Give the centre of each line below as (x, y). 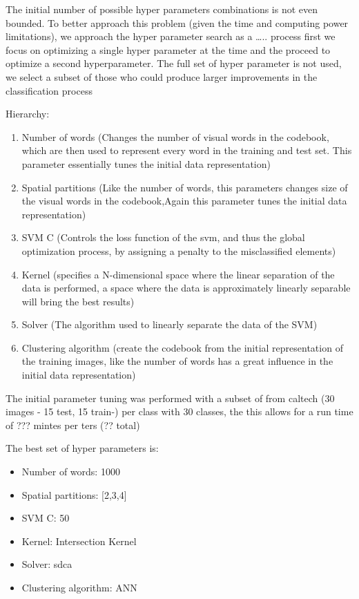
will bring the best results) (78, 301)
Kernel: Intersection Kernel (79, 541)
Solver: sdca (47, 564)
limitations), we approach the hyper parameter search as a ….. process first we (171, 36)
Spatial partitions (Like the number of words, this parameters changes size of (185, 187)
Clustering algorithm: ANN (79, 587)
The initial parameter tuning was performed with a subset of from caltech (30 (170, 398)
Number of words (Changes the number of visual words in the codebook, (175, 136)
